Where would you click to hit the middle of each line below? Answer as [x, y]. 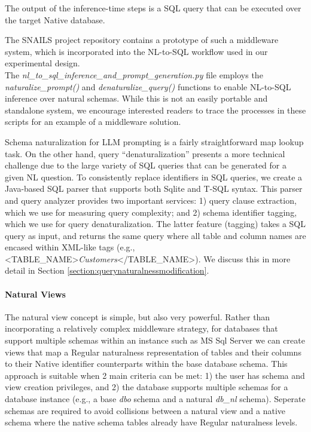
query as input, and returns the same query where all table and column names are [155, 235]
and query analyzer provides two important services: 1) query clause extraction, [151, 200]
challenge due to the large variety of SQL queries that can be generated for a [146, 165]
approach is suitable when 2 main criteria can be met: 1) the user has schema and [155, 375]
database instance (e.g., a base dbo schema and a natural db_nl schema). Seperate [155, 399]
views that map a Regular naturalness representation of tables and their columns [153, 352]
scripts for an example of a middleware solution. [93, 122]
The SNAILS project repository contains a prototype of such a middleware [142, 40]
